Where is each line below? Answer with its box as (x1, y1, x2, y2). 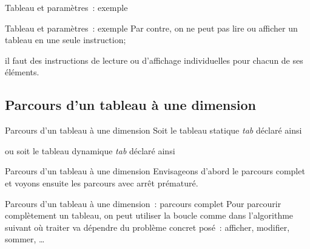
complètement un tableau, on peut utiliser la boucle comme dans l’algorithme (5, 209, 294, 222)
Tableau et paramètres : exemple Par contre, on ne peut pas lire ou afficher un (5, 21, 298, 34)
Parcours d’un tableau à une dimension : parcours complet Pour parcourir (5, 197, 281, 210)
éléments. (5, 66, 39, 78)
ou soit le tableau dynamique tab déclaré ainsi (5, 144, 175, 157)
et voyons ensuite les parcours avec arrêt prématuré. (5, 176, 198, 189)
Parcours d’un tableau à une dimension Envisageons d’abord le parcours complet (5, 165, 305, 177)
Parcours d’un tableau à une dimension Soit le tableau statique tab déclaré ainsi (5, 124, 302, 137)
